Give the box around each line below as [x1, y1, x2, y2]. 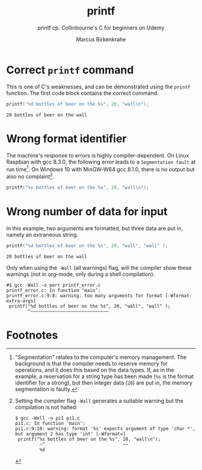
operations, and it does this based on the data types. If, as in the [14, 367, 174, 374]
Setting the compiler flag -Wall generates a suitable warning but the [14, 397, 183, 404]
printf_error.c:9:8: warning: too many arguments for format [6, 293, 163, 299]
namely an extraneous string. [6, 231, 79, 238]
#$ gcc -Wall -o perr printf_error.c [6, 282, 101, 288]
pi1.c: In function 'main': [14, 421, 85, 427]
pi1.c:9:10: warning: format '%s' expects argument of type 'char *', [14, 426, 196, 432]
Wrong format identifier [6, 132, 127, 145]
